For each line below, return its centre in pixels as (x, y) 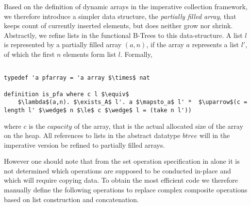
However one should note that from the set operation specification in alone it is (122, 161)
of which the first (29, 54)
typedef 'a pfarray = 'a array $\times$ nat (77, 78)
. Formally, (136, 54)
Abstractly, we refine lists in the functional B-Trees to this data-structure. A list (123, 35)
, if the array (165, 44)
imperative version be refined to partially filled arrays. (84, 145)
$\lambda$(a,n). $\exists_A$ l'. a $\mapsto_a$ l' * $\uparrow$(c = (133, 102)
